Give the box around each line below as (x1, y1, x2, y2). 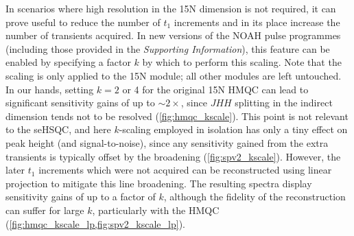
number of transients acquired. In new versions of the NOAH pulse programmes (5, 28, 341, 43)
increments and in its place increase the (174, 14, 340, 29)
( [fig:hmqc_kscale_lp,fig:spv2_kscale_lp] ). (5, 216, 185, 231)
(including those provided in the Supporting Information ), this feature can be (5, 41, 330, 56)
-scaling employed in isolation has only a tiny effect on (119, 122, 348, 137)
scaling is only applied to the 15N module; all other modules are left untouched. (5, 68, 342, 82)
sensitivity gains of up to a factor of (5, 189, 156, 204)
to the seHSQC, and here (5, 122, 111, 137)
